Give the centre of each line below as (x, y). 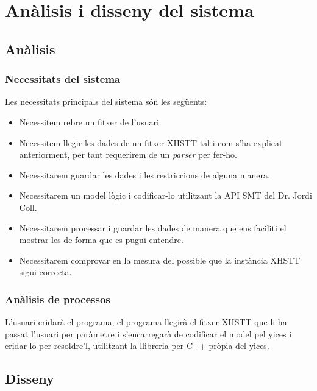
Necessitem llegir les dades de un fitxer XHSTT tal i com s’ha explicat (151, 142)
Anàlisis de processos (58, 299)
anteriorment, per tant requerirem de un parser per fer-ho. (128, 154)
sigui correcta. (45, 272)
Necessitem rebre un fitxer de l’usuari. (90, 122)
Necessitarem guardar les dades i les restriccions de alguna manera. (144, 174)
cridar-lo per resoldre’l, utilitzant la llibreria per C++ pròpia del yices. (137, 346)
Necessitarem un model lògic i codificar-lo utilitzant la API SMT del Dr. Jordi (166, 195)
